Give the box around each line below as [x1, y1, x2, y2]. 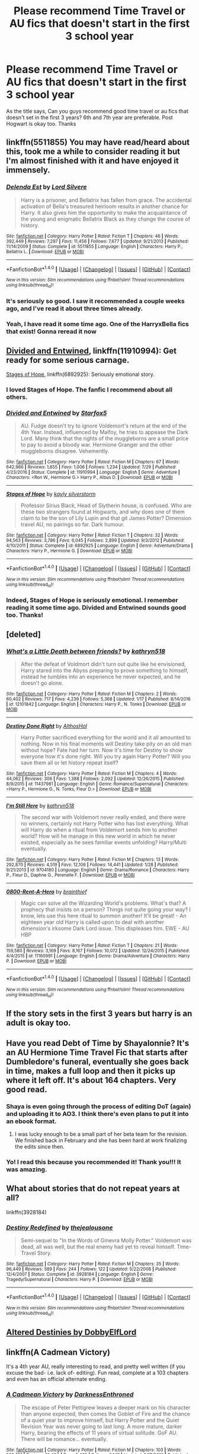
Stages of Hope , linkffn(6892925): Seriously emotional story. [6, 371, 155, 378]
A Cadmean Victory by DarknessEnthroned [6, 1391, 134, 1399]
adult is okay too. [6, 1018, 71, 1028]
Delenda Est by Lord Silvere [6, 183, 87, 191]
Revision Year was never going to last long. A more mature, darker [20, 1423, 182, 1430]
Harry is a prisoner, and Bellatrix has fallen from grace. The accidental [20, 196, 192, 203]
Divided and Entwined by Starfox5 [6, 409, 107, 417]
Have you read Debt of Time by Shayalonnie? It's [6, 1038, 190, 1048]
